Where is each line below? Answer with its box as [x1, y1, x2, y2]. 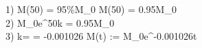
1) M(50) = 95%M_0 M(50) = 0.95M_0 [5, 2, 177, 16]
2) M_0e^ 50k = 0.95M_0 [5, 15, 115, 29]
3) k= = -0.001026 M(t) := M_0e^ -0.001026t [5, 29, 197, 43]
